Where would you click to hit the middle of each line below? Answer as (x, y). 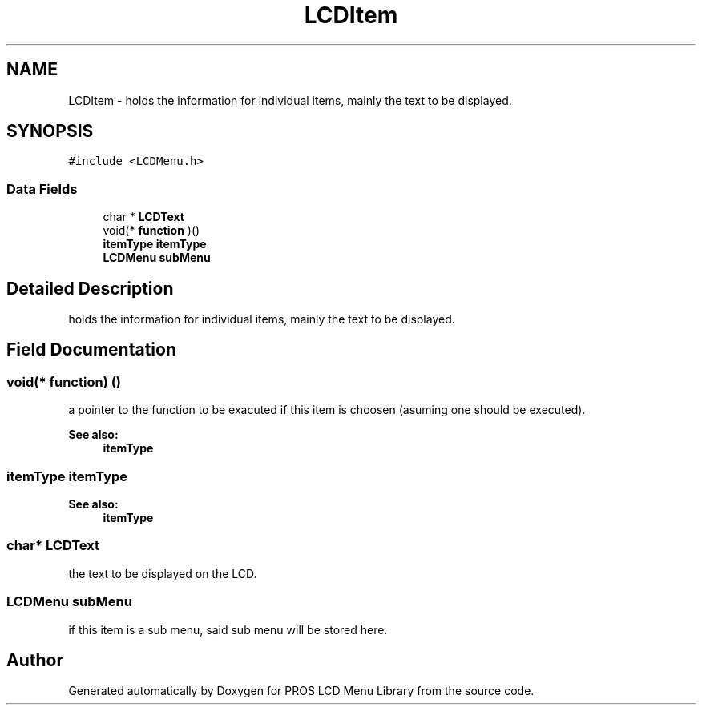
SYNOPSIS (50, 131)
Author (35, 660)
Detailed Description (90, 288)
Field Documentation (91, 350)
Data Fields (42, 189)
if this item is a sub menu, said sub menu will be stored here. (228, 629)
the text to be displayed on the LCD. (163, 573)
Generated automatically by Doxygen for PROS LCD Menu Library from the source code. (301, 691)
